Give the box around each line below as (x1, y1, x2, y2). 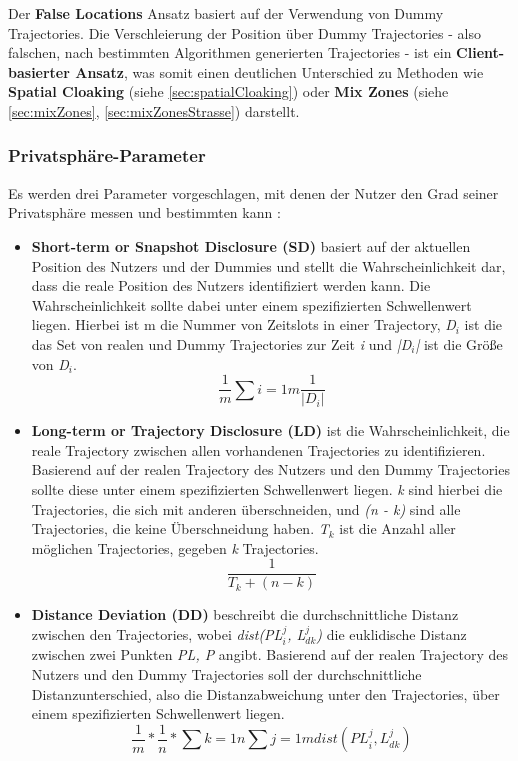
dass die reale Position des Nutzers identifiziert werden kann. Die (31, 275, 431, 296)
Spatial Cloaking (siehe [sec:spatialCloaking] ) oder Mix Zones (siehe (8, 81, 449, 102)
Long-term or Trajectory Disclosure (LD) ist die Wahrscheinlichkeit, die (31, 420, 510, 441)
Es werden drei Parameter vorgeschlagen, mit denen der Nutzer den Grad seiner (8, 182, 499, 203)
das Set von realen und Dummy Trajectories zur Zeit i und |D (31, 333, 412, 354)
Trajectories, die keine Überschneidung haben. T (31, 518, 329, 539)
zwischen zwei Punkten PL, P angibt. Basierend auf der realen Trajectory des (31, 644, 508, 665)
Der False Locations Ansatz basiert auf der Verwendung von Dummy (8, 3, 444, 23)
